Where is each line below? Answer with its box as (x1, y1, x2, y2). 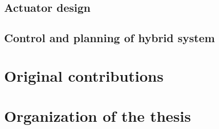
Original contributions (4, 65, 164, 86)
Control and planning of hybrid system (4, 30, 215, 46)
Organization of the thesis (4, 105, 191, 126)
